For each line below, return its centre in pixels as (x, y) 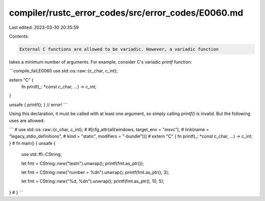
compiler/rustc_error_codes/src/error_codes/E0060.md (126, 13)
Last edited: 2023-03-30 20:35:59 (44, 27)
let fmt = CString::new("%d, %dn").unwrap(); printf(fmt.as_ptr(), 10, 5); (93, 181)
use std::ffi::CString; (42, 155)
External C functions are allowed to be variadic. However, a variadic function (119, 49)
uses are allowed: (27, 120)
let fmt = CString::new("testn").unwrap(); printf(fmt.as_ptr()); (83, 163)
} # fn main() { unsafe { (32, 143)
